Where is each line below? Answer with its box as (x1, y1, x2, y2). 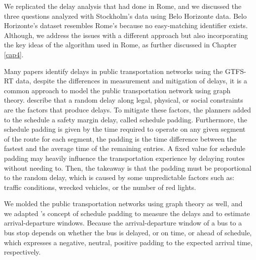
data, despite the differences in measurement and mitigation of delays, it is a (15, 75, 247, 86)
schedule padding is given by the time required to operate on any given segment (4, 124, 246, 134)
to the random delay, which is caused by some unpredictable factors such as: (4, 172, 235, 183)
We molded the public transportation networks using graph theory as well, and (4, 198, 243, 209)
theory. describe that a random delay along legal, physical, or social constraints (4, 95, 243, 105)
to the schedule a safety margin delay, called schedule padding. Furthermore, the (4, 114, 247, 124)
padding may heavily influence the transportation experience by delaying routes (4, 152, 245, 163)
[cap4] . (4, 49, 24, 59)
